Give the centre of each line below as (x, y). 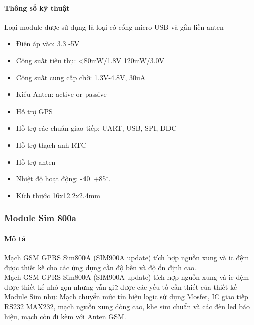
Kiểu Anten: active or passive (61, 94)
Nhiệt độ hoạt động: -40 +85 (61, 179)
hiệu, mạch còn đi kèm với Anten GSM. (65, 316)
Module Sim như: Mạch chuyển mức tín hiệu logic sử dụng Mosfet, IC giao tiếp (126, 297)
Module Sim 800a (40, 218)
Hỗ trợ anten (36, 161)
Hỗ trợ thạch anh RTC (51, 144)
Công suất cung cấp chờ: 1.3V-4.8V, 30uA (81, 77)
